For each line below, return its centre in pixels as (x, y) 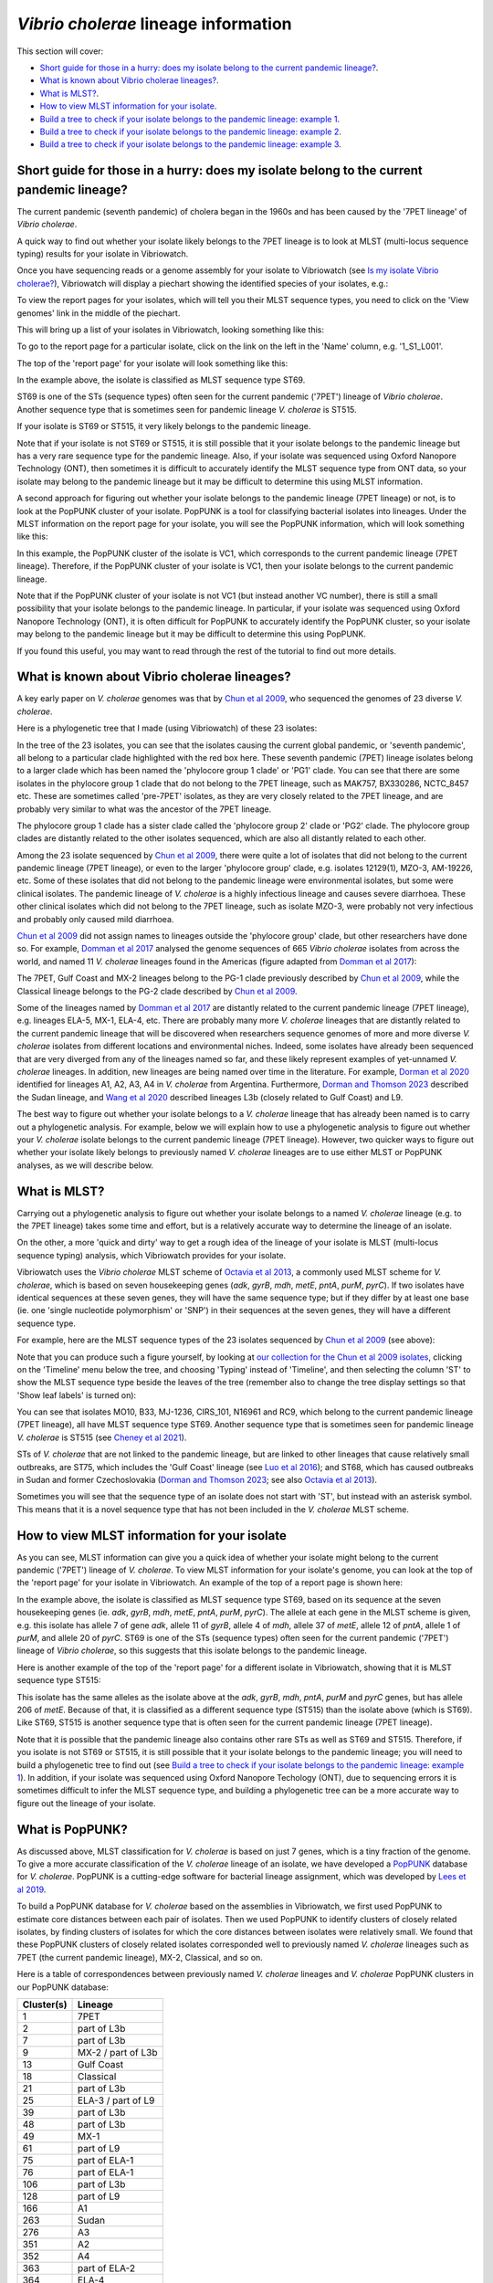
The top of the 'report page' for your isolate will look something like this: (152, 363)
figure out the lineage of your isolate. (86, 1803)
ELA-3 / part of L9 (116, 2100)
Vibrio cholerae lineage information (154, 24)
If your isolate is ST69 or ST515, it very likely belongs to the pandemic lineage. (164, 426)
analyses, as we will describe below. (85, 1165)
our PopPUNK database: (63, 1987)
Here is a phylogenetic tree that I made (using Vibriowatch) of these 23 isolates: (167, 728)
